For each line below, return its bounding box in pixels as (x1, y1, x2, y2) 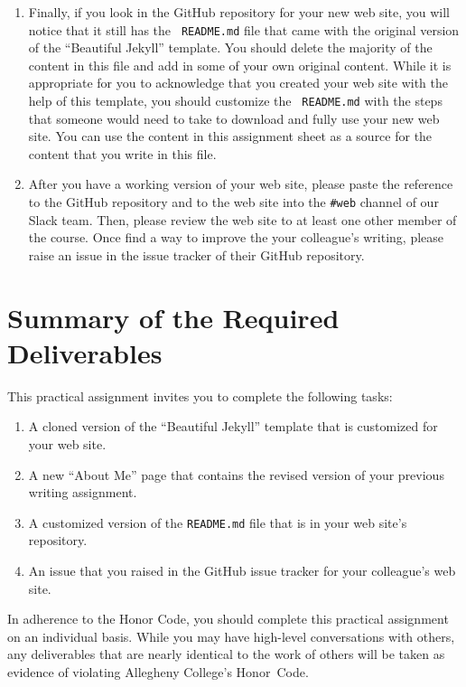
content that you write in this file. (28, 144, 217, 163)
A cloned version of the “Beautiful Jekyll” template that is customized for (28, 417, 438, 436)
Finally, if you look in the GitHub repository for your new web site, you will (28, 3, 450, 21)
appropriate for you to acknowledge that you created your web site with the (28, 73, 449, 92)
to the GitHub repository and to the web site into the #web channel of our (28, 193, 439, 212)
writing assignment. (28, 483, 137, 502)
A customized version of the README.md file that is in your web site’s (28, 513, 407, 532)
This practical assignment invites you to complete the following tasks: (7, 386, 393, 405)
